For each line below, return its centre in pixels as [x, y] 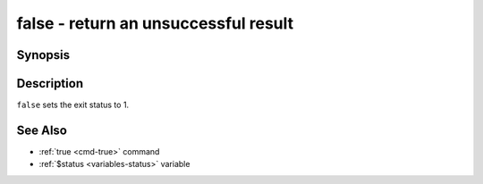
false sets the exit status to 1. [73, 105]
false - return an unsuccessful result [155, 23]
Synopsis [43, 55]
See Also [42, 130]
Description [50, 84]
